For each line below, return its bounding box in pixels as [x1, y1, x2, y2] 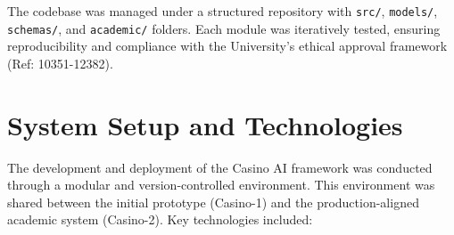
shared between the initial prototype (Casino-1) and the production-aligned [7, 192, 419, 211]
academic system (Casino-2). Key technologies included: [7, 210, 313, 229]
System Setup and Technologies [7, 106, 403, 142]
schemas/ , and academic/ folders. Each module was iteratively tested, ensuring [7, 19, 441, 37]
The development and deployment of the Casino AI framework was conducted [7, 158, 433, 176]
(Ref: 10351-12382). [7, 53, 113, 72]
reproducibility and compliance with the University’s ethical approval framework [7, 36, 448, 55]
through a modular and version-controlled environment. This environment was [7, 175, 435, 194]
